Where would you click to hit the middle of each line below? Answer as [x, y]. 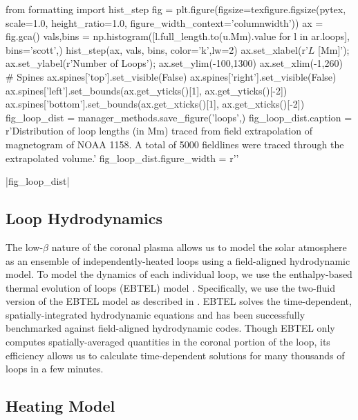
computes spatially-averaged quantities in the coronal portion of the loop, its [168, 342]
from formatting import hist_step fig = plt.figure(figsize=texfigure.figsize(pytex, [176, 9]
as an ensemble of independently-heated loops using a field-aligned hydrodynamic [178, 260]
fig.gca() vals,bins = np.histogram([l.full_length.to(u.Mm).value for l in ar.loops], [178, 36]
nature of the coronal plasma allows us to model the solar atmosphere [199, 247]
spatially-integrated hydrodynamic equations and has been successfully [156, 314]
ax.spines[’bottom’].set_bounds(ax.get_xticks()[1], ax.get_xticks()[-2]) [155, 104]
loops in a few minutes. [55, 369]
